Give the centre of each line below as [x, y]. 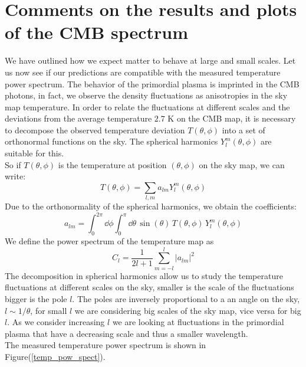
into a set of [244, 130]
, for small [49, 310]
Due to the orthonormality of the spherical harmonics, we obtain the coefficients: [151, 206]
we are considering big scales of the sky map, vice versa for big [188, 310]
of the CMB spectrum [97, 32]
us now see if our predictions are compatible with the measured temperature [143, 72]
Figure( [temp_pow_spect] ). [55, 356]
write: [15, 176]
